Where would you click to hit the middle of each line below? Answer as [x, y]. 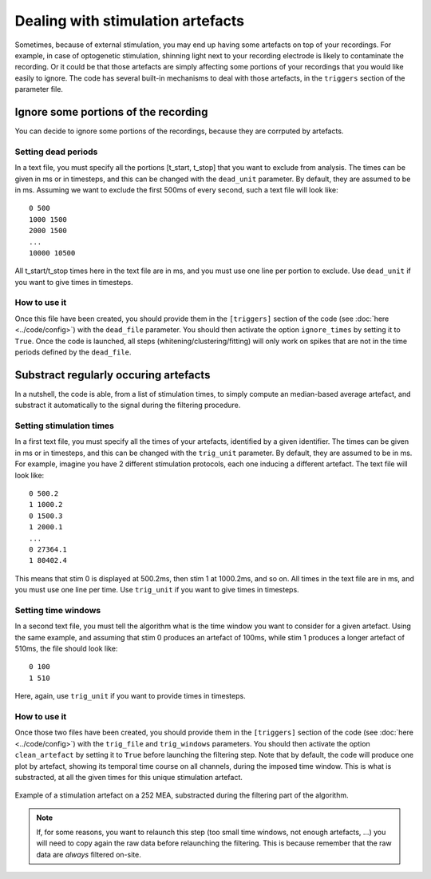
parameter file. [39, 89]
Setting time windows [58, 610]
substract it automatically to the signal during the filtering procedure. [128, 405]
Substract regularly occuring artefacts [113, 375]
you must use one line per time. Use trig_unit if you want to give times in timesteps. [157, 590]
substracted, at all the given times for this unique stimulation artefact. [129, 777]
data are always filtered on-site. [89, 854]
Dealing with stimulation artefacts [130, 21]
